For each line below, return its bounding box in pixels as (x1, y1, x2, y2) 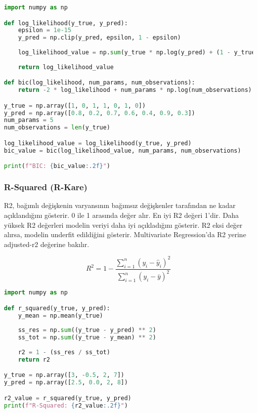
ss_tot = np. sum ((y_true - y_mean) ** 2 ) (18, 334, 156, 341)
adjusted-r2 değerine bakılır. (4, 239, 89, 249)
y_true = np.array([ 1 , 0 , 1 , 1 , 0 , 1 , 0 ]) (4, 102, 146, 109)
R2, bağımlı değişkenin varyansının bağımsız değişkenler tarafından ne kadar (4, 200, 236, 210)
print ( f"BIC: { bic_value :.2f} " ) (4, 163, 110, 170)
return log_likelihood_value (18, 63, 114, 71)
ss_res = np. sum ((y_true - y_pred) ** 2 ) (18, 327, 156, 334)
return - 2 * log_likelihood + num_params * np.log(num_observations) (18, 86, 252, 94)
